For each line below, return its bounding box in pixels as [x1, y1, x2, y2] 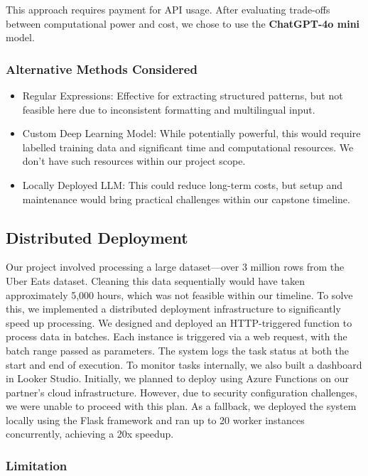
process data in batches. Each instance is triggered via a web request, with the [6, 329, 347, 344]
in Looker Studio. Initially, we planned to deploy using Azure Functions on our [6, 371, 349, 386]
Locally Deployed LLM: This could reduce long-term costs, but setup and [22, 177, 343, 192]
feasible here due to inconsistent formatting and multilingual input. [22, 102, 315, 117]
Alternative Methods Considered [6, 60, 197, 77]
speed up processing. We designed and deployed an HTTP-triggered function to [6, 315, 352, 330]
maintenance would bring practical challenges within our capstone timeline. [22, 191, 350, 206]
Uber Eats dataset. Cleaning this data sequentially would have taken [6, 273, 305, 288]
